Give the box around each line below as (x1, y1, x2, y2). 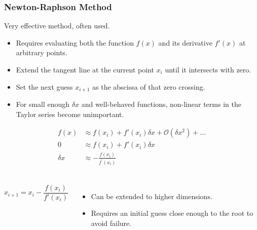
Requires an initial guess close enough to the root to (91, 208, 253, 218)
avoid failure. (91, 217, 132, 228)
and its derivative (158, 37, 212, 48)
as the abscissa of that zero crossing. (92, 81, 205, 92)
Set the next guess (16, 81, 73, 92)
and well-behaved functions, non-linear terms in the (81, 99, 241, 109)
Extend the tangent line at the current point (16, 64, 154, 74)
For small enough (16, 99, 70, 109)
